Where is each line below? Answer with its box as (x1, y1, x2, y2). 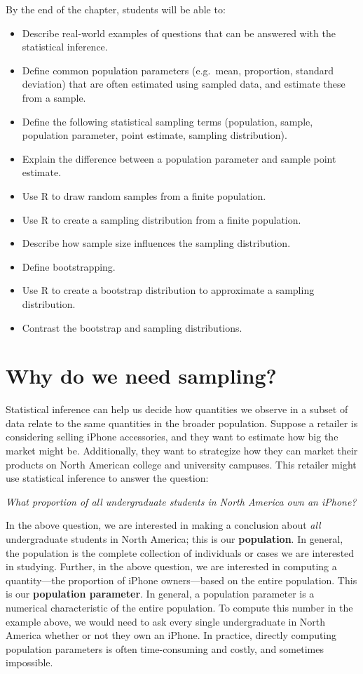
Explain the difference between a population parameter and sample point (22, 151, 336, 166)
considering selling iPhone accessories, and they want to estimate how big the (6, 429, 338, 444)
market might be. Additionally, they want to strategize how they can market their (6, 443, 358, 457)
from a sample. (22, 90, 86, 105)
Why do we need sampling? (6, 361, 277, 390)
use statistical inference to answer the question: (6, 471, 209, 485)
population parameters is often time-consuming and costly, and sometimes (6, 641, 324, 656)
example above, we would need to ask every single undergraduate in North (6, 614, 326, 628)
